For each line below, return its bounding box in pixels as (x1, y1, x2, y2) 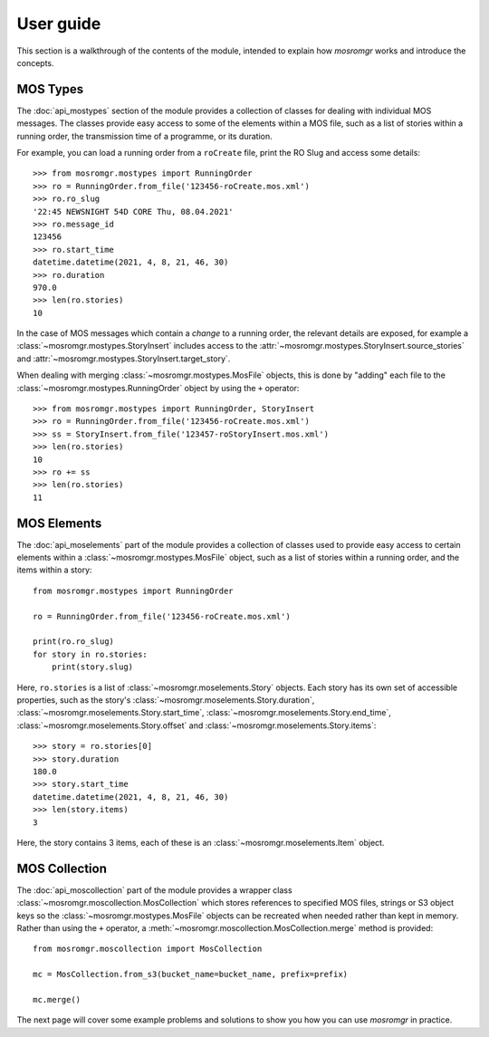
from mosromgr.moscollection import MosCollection (33, 944, 263, 955)
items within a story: (16, 564, 92, 575)
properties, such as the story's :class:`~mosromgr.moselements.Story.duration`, (16, 694, 315, 706)
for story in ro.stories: (33, 648, 149, 659)
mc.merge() (33, 994, 81, 1004)
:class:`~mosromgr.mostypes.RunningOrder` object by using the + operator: (16, 382, 300, 393)
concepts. (16, 57, 54, 68)
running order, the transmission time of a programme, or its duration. (16, 130, 273, 141)
